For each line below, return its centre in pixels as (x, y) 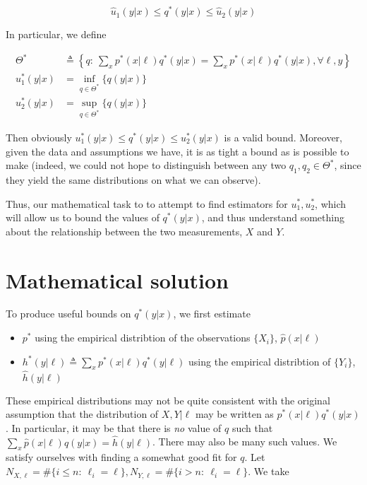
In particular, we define (56, 34)
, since (348, 165)
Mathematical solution (118, 280)
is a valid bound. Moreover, (283, 137)
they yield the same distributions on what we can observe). (133, 179)
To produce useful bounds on (68, 314)
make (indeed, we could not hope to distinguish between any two (146, 165)
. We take (269, 471)
